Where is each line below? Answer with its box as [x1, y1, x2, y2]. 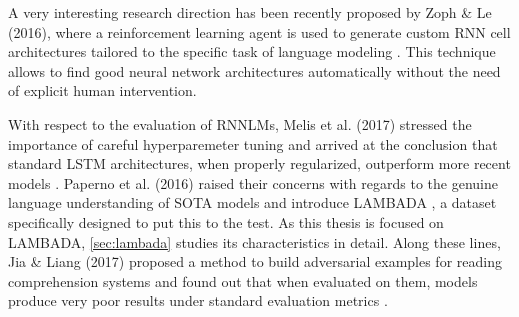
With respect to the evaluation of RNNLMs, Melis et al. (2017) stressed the [8, 113, 472, 134]
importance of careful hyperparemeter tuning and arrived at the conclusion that [8, 133, 498, 154]
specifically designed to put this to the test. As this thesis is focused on [8, 211, 444, 232]
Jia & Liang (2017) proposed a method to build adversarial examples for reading [8, 251, 502, 272]
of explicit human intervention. [8, 80, 197, 101]
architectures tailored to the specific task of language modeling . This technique [8, 41, 496, 62]
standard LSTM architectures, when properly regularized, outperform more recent [8, 153, 511, 174]
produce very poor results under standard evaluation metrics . [8, 290, 388, 311]
